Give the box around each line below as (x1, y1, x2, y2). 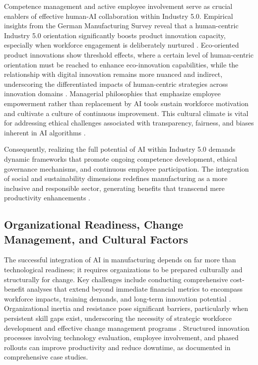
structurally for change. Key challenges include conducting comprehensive (4, 274, 228, 284)
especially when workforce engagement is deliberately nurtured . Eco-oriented (4, 40, 239, 50)
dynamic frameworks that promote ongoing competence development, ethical (4, 153, 237, 164)
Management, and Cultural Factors (4, 231, 189, 246)
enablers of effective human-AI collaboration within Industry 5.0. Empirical (4, 10, 233, 21)
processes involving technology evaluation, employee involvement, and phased (4, 332, 239, 343)
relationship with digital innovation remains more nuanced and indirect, (4, 69, 223, 79)
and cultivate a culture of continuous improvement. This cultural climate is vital (4, 108, 249, 118)
